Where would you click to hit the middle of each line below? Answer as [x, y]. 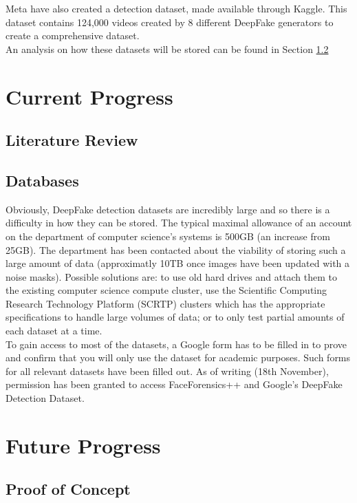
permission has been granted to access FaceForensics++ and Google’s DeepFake [174, 384]
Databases [42, 180]
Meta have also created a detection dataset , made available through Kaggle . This [176, 8]
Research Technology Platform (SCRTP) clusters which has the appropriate [165, 303]
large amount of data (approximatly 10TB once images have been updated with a [178, 263]
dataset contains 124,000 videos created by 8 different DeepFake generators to [170, 22]
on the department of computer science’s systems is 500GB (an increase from [168, 236]
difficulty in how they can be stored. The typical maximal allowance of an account [179, 223]
